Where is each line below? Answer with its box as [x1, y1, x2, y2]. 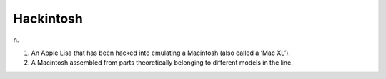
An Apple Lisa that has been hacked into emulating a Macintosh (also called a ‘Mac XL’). [31, 48, 291, 57]
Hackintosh [13, 11, 84, 26]
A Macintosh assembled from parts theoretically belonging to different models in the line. [31, 58, 293, 67]
